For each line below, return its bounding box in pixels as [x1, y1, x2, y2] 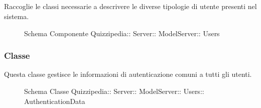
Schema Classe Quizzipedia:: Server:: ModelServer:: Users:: [24, 85, 204, 96]
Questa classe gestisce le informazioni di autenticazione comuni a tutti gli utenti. [4, 69, 252, 79]
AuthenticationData [24, 95, 85, 106]
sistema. [4, 11, 29, 21]
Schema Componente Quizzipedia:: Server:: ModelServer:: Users [24, 28, 220, 38]
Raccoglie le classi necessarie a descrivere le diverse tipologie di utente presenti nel [4, 1, 257, 12]
